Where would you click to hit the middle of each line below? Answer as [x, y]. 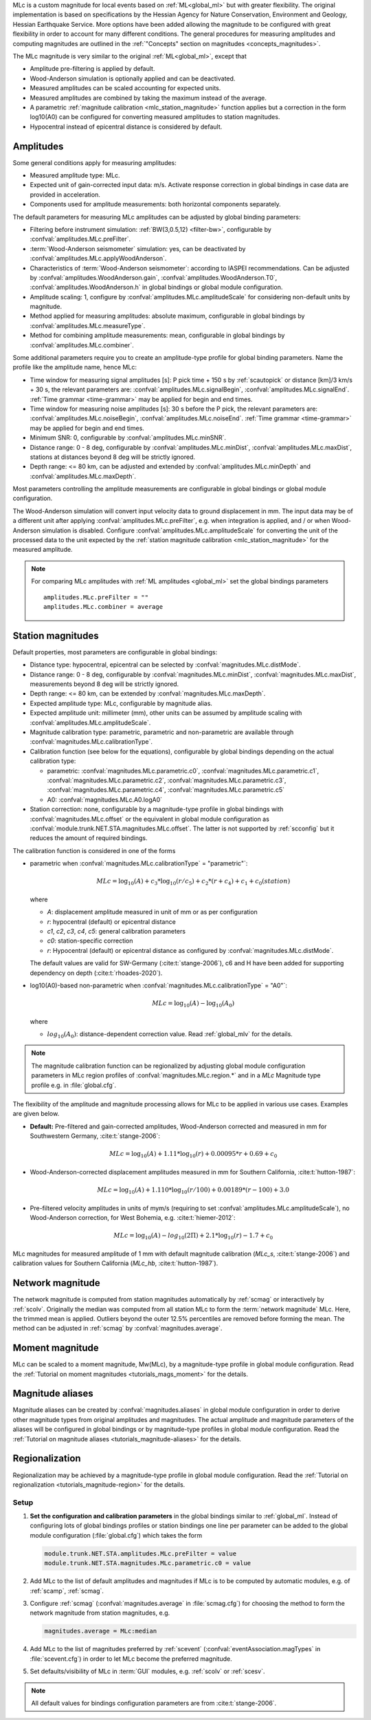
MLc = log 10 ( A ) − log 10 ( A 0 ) [193, 1004]
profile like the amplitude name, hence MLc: [75, 367]
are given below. [36, 1114]
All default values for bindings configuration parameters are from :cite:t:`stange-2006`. [154, 1703]
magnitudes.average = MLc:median [101, 1631]
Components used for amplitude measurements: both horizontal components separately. [155, 204]
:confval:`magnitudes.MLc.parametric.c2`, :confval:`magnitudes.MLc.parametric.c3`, [167, 780]
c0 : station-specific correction [90, 941]
